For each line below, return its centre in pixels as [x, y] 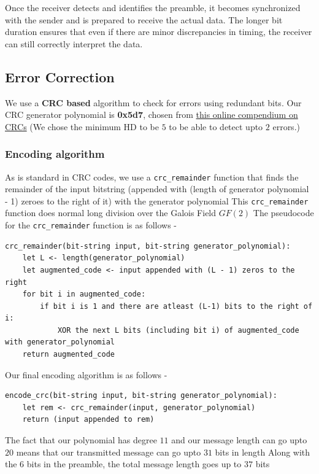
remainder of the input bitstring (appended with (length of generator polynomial [157, 189]
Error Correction [60, 76]
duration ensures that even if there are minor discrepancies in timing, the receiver [159, 32]
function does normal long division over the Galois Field [111, 213]
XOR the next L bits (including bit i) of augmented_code [178, 330]
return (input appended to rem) [88, 420]
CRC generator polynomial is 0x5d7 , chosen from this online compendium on [152, 115]
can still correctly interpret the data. [74, 43]
